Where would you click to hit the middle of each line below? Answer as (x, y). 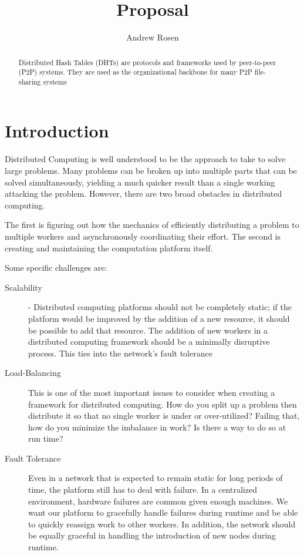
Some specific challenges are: (56, 268)
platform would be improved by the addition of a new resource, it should (159, 318)
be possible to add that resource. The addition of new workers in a (148, 330)
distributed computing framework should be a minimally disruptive (149, 342)
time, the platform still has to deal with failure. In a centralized (143, 490)
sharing (30, 81)
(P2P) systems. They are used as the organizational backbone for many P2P (135, 72)
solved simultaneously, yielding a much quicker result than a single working (140, 182)
